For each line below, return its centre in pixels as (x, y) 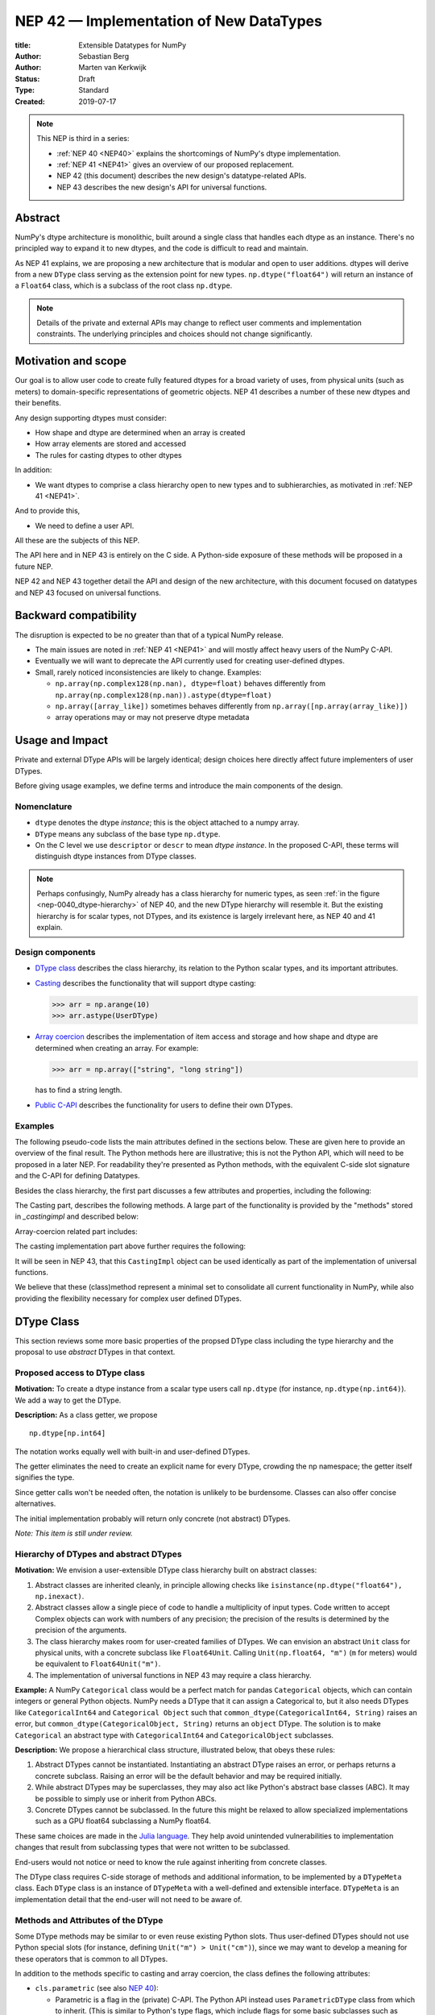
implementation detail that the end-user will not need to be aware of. (128, 1899)
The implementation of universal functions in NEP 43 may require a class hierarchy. (173, 1675)
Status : (27, 79)
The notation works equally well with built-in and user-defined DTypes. (133, 1452)
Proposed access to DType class (80, 1373)
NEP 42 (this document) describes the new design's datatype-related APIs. (182, 176)
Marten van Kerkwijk (112, 68)
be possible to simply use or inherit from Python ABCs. (126, 1798)
